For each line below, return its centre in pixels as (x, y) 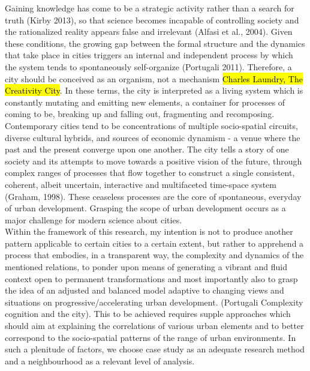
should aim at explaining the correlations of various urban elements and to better (154, 326)
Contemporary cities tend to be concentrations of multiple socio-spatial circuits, (151, 125)
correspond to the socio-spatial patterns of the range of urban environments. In (151, 337)
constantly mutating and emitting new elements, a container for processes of (145, 102)
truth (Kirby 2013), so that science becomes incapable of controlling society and (152, 20)
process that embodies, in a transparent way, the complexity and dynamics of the (154, 255)
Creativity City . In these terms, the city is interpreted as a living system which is (154, 90)
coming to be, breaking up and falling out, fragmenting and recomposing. (140, 114)
